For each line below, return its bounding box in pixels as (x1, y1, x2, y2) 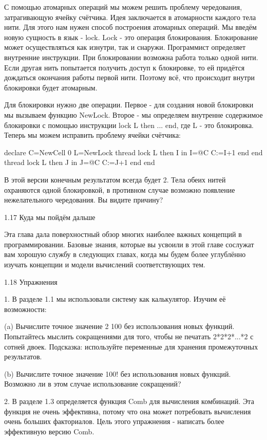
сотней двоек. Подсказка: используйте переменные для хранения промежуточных (4, 341, 258, 352)
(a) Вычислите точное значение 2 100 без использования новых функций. (4, 321, 235, 332)
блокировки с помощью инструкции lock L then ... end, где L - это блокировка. (4, 119, 254, 130)
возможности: (4, 303, 47, 314)
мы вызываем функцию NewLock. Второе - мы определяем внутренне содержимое (4, 109, 263, 120)
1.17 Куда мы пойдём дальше (4, 211, 96, 222)
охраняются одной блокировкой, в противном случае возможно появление (4, 184, 235, 195)
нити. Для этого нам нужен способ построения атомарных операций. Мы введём (4, 22, 257, 32)
